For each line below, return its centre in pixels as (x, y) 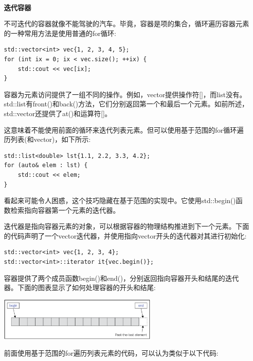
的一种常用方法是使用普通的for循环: (60, 33)
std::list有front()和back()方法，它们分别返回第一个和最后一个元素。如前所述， (126, 104)
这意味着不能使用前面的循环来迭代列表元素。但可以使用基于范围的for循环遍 (124, 129)
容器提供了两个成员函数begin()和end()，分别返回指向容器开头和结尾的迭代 (121, 278)
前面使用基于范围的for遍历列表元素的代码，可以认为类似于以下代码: (111, 353)
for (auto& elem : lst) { (46, 165)
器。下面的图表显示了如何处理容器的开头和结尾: (80, 287)
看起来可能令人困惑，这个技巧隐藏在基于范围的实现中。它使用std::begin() (120, 200)
